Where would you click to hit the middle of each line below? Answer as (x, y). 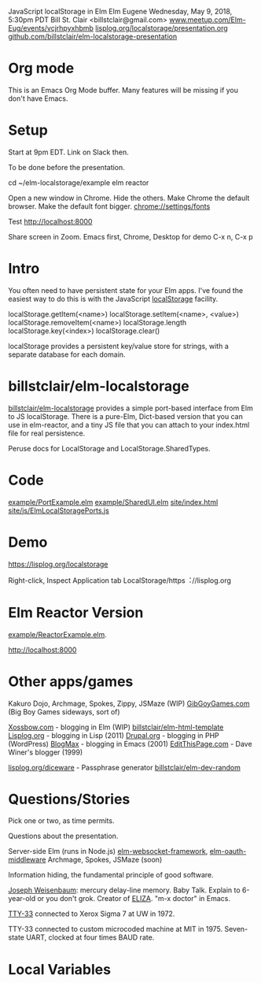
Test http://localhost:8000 (50, 221)
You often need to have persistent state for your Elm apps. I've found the (126, 290)
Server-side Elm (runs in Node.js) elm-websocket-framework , (108, 851)
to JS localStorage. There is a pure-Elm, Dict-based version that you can (126, 416)
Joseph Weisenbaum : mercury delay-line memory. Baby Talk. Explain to (125, 890)
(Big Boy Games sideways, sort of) (64, 711)
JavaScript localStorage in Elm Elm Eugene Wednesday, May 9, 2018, (120, 11)
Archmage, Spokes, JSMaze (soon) (105, 860)
